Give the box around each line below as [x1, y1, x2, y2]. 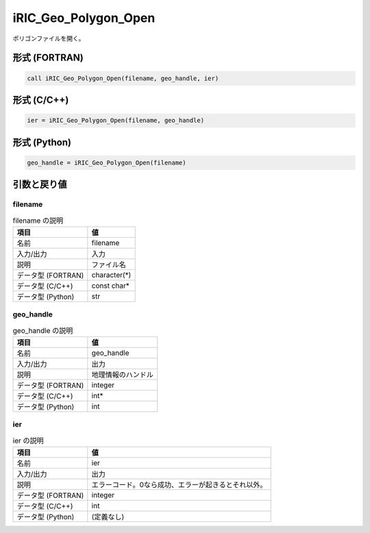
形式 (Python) [12, 136, 72, 148]
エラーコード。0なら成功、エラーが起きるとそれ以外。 [91, 480, 267, 490]
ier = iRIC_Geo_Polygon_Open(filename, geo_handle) [27, 116, 205, 125]
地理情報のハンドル [91, 370, 154, 380]
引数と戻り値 [12, 179, 67, 190]
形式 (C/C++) [12, 94, 69, 106]
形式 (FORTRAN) [12, 52, 84, 64]
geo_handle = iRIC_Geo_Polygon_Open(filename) [27, 158, 186, 166]
